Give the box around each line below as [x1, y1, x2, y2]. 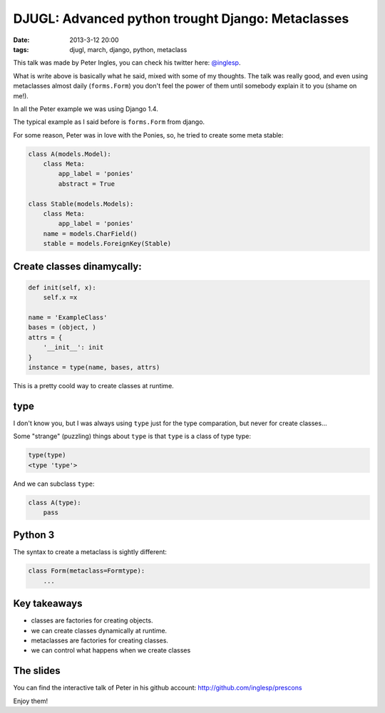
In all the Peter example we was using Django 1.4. [13, 104, 158, 113]
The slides [13, 665, 61, 677]
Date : [13, 36, 30, 44]
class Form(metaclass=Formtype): [28, 567, 145, 575]
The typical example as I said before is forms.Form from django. [13, 118, 205, 126]
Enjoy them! [13, 697, 48, 705]
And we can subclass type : [13, 479, 95, 488]
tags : [13, 45, 29, 53]
